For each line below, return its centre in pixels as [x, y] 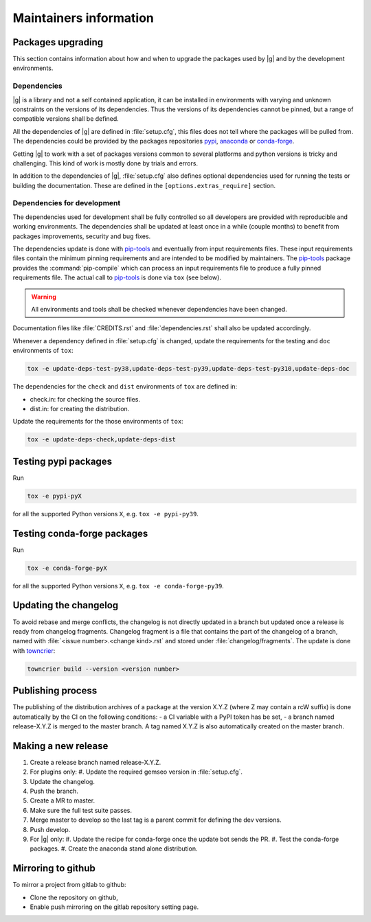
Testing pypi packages [63, 461]
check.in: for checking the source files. [85, 399]
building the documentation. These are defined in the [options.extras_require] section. [144, 185]
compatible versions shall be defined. [66, 119]
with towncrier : [34, 650]
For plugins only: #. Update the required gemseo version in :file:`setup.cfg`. [136, 772]
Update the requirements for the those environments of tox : [98, 422]
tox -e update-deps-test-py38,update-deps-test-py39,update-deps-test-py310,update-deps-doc [188, 369]
